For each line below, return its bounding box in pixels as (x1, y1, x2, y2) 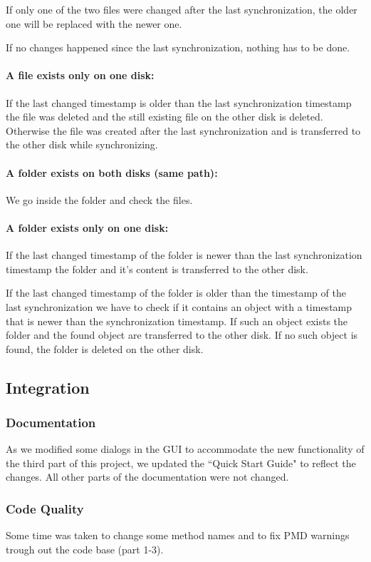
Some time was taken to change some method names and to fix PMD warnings (6, 528, 350, 543)
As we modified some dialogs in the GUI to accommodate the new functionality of (6, 441, 365, 456)
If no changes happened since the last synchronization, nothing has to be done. (6, 40, 350, 55)
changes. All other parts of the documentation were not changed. (6, 469, 289, 484)
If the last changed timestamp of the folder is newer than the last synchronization (6, 247, 362, 262)
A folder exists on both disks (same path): (6, 165, 218, 180)
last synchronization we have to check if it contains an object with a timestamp (6, 299, 352, 314)
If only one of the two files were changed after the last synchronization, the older (6, 2, 357, 16)
